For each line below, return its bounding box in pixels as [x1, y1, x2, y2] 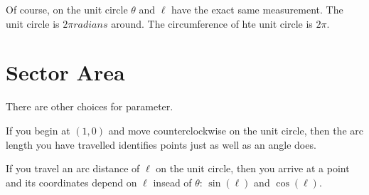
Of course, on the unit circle [6, 2, 128, 16]
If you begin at [6, 122, 70, 137]
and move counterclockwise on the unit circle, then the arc [108, 122, 363, 137]
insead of [153, 174, 192, 189]
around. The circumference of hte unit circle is [111, 16, 313, 31]
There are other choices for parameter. [6, 99, 173, 114]
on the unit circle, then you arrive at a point [156, 161, 350, 176]
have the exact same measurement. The [171, 2, 343, 16]
